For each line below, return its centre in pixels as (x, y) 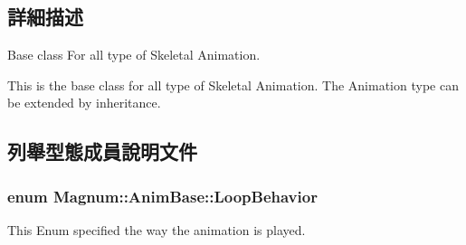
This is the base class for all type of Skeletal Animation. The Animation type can (233, 85)
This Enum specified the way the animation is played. (157, 229)
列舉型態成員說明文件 (102, 151)
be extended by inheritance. (84, 103)
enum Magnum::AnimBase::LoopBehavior (162, 196)
